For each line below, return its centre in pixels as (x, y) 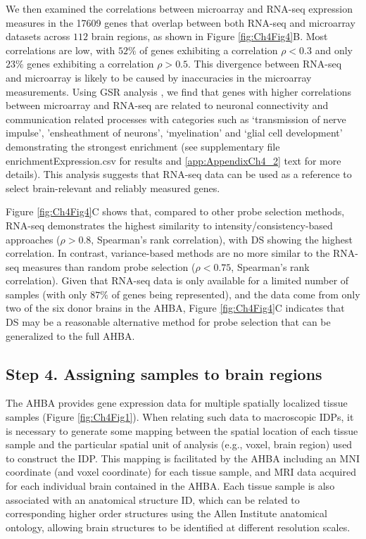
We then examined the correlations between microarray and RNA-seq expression (179, 8)
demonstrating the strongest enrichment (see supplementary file (143, 146)
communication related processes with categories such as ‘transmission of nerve (176, 119)
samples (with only (46, 294)
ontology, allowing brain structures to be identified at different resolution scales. (178, 527)
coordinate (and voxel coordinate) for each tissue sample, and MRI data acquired (181, 472)
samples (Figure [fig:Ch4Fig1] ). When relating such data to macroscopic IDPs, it (180, 417)
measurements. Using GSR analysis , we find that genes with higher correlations (178, 91)
